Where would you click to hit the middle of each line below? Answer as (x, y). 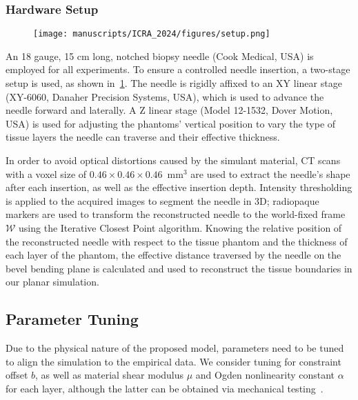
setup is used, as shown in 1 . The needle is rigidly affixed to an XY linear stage (174, 83)
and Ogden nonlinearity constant (265, 375)
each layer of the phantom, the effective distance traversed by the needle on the (173, 255)
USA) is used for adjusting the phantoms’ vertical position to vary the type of (171, 123)
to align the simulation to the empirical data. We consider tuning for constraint (173, 361)
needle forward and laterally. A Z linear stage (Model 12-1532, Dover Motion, (169, 110)
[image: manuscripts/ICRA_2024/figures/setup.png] (152, 34)
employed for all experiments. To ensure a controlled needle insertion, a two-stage (178, 69)
